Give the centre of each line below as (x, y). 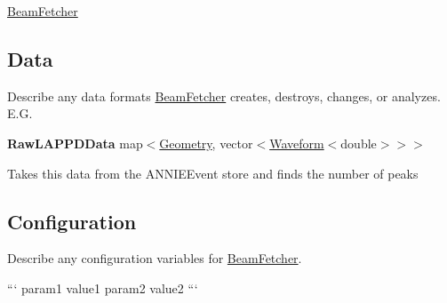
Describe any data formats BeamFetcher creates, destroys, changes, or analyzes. (224, 96)
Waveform (297, 143)
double (359, 143)
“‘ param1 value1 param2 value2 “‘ (103, 287)
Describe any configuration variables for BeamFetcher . (155, 258)
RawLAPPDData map (75, 143)
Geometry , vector (206, 143)
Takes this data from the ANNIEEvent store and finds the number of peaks (213, 173)
